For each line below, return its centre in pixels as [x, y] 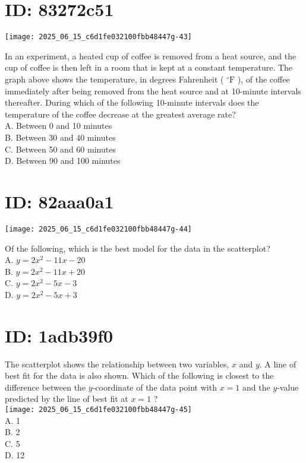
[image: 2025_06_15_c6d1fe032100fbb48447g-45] [98, 409]
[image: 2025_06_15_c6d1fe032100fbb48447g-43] [98, 37]
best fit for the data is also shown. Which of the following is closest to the [139, 375]
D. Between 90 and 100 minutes [63, 161]
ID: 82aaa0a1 [59, 201]
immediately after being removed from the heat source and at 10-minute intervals [153, 91]
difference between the [45, 387]
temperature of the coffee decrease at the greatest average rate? [120, 114]
